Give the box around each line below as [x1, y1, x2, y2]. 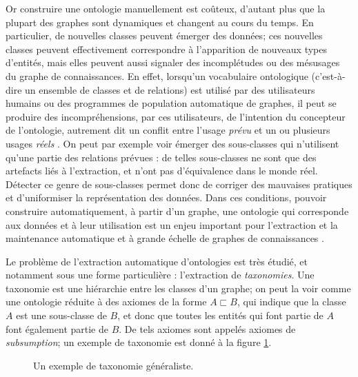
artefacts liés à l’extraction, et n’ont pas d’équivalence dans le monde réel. [6, 163, 318, 178]
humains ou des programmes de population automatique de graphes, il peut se [6, 96, 337, 110]
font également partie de [6, 321, 108, 336]
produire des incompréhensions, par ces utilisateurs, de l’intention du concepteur [6, 109, 346, 123]
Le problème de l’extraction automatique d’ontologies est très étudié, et [6, 254, 308, 268]
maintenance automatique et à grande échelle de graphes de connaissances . [6, 231, 324, 245]
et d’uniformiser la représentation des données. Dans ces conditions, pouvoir [6, 190, 327, 205]
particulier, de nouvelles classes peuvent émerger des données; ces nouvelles [6, 28, 323, 43]
